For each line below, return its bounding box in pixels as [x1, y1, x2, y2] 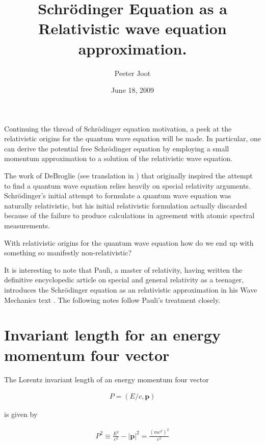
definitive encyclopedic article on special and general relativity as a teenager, [4, 274, 244, 285]
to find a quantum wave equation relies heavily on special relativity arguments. [4, 180, 251, 191]
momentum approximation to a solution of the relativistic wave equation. [4, 153, 233, 164]
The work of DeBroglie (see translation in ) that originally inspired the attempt [4, 170, 253, 181]
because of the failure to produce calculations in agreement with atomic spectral [4, 210, 255, 221]
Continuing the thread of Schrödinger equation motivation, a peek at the [4, 123, 232, 134]
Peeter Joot [114, 67, 151, 78]
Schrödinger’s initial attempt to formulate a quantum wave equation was [4, 190, 231, 201]
